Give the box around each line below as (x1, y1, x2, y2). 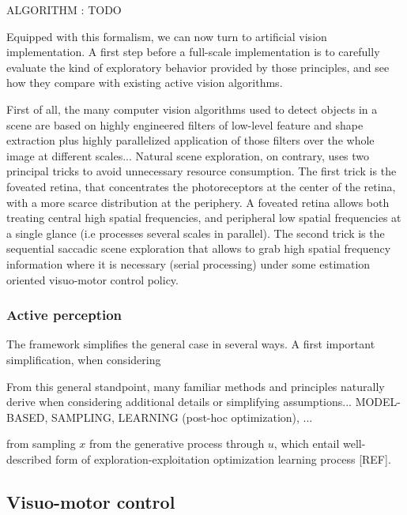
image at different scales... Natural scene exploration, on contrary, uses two (6, 147, 370, 164)
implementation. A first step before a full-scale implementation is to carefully (6, 43, 380, 60)
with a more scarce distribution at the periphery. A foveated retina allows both (6, 194, 390, 210)
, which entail (273, 435, 340, 452)
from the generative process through (89, 435, 265, 452)
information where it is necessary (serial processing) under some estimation (6, 255, 371, 272)
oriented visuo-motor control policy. (6, 271, 179, 288)
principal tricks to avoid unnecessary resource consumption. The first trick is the (6, 163, 397, 179)
